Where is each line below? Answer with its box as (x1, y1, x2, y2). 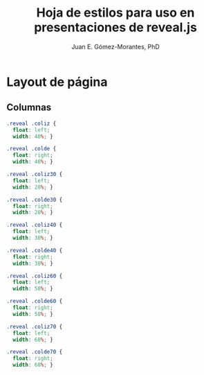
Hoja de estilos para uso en (36, 5, 195, 21)
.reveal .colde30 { (6, 196, 63, 203)
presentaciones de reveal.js (33, 19, 198, 35)
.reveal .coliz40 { (6, 222, 63, 229)
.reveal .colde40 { (6, 247, 63, 254)
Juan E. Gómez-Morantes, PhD (71, 42, 160, 51)
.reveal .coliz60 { (6, 272, 63, 279)
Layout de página (6, 74, 108, 89)
